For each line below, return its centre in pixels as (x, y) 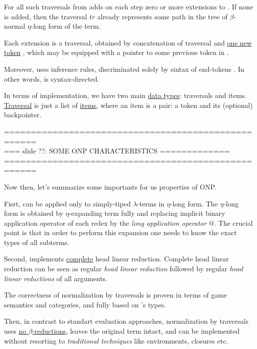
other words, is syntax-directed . (52, 78)
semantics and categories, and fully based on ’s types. (85, 304)
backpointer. (23, 115)
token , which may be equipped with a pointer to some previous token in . (117, 52)
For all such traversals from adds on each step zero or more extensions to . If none (129, 6)
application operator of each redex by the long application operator (105, 223)
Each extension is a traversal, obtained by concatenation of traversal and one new (128, 42)
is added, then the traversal (46, 16)
